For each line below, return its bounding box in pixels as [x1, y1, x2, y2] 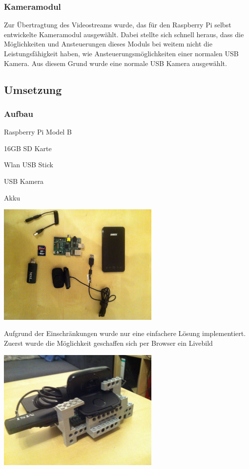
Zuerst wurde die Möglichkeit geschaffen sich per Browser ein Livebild [4, 337, 213, 348]
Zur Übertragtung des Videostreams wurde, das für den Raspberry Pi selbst [4, 20, 231, 30]
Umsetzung [4, 82, 62, 97]
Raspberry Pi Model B [4, 127, 72, 137]
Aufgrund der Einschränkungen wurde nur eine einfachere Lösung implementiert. [4, 328, 246, 338]
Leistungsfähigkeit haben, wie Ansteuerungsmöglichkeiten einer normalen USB [4, 48, 239, 58]
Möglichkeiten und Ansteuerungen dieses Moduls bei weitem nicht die [4, 39, 212, 49]
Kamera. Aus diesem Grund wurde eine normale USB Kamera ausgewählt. [4, 58, 227, 68]
